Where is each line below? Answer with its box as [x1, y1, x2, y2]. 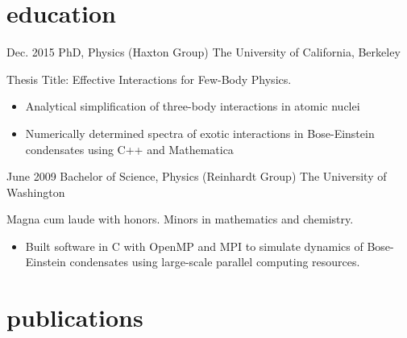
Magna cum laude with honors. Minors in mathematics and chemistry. [6, 211, 354, 227]
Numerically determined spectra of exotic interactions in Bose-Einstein [25, 124, 375, 141]
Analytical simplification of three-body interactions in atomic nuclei [25, 98, 360, 115]
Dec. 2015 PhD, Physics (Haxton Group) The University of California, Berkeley [6, 44, 401, 61]
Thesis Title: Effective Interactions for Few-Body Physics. [6, 70, 292, 87]
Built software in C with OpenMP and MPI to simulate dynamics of [25, 237, 363, 254]
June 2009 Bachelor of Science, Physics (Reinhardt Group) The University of [6, 168, 387, 185]
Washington [6, 183, 65, 200]
